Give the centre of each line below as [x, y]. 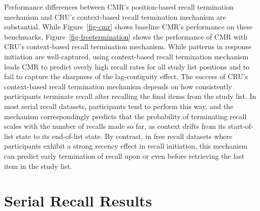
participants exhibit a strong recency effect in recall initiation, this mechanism [126, 146]
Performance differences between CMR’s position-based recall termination [119, 7]
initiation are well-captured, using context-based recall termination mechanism [126, 56]
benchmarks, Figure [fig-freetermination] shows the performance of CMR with [126, 36]
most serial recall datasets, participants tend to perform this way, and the [119, 106]
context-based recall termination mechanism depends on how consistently [118, 86]
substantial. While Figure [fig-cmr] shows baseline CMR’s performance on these [128, 27]
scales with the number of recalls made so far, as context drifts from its [115, 126]
